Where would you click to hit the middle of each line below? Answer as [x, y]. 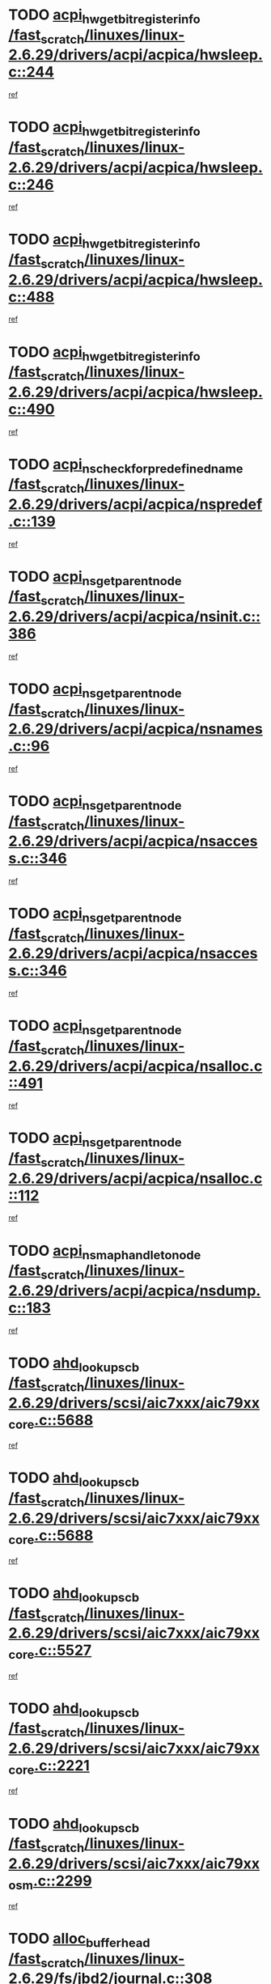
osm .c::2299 [50, 1882]
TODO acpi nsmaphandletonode [105, 1252]
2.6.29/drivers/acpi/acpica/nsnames [135, 729]
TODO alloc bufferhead [79, 1940]
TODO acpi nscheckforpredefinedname [126, 466]
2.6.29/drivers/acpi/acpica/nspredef [135, 504]
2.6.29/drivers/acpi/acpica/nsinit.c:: [135, 617]
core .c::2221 [49, 1767]
